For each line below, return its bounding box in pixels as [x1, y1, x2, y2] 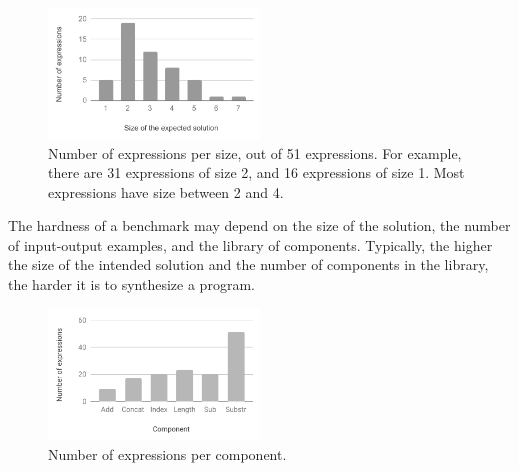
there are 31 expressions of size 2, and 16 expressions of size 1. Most [48, 162, 465, 183]
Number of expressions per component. [48, 443, 287, 464]
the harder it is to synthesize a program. [8, 274, 255, 295]
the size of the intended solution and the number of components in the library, [8, 254, 489, 275]
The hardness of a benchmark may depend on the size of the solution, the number [8, 215, 511, 236]
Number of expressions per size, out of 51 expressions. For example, [48, 142, 462, 163]
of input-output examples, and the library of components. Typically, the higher [8, 234, 493, 255]
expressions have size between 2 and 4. [48, 181, 284, 202]
